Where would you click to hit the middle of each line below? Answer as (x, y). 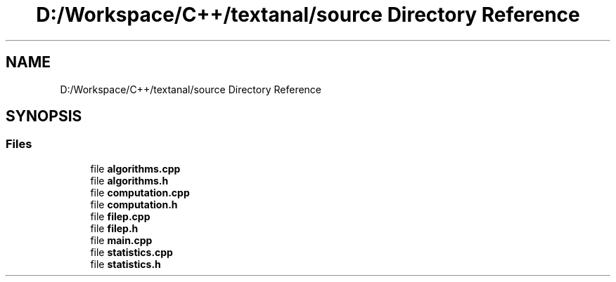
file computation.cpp (140, 192)
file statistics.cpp (131, 252)
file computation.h (134, 204)
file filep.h (114, 228)
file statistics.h (126, 264)
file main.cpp (121, 240)
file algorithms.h (129, 180)
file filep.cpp (120, 216)
